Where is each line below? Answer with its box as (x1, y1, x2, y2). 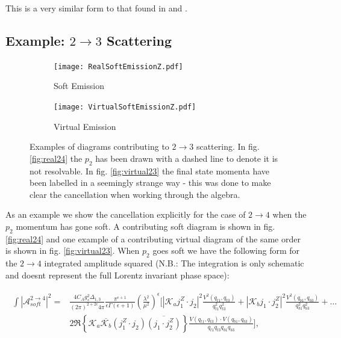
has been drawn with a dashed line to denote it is (95, 152, 278, 164)
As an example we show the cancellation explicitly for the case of (5, 208, 246, 221)
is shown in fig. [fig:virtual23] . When (5, 244, 140, 257)
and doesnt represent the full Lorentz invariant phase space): (5, 268, 230, 281)
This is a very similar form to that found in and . (5, 2, 187, 14)
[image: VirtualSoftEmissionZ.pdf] (54, 103, 196, 112)
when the (272, 208, 307, 221)
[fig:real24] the (30, 152, 83, 164)
